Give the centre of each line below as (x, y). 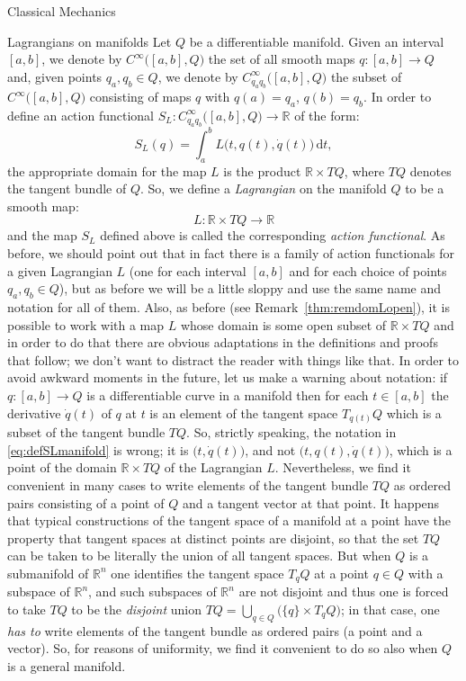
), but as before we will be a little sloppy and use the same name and (250, 288)
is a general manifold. (67, 665)
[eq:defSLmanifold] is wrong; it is (98, 449)
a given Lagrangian (60, 270)
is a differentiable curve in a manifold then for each (228, 395)
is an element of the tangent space (244, 412)
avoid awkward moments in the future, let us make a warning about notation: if (228, 377)
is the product (262, 170)
